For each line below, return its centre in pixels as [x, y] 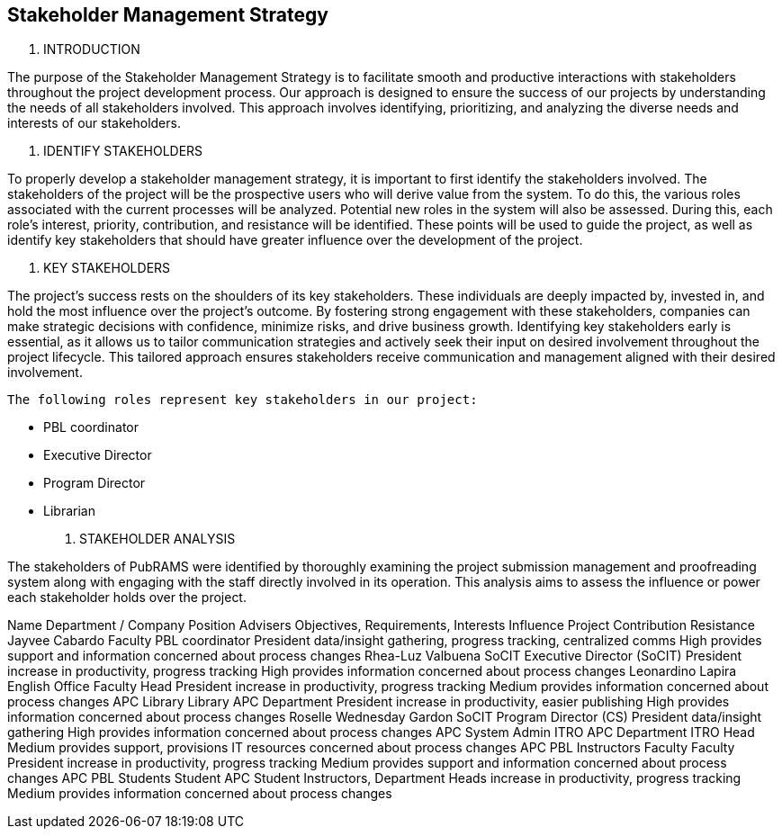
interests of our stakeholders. [94, 123]
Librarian [69, 511]
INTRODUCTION [92, 49]
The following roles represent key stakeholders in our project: [243, 400]
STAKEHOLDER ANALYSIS [157, 539]
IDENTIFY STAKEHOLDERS [123, 151]
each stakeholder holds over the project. [127, 598]
